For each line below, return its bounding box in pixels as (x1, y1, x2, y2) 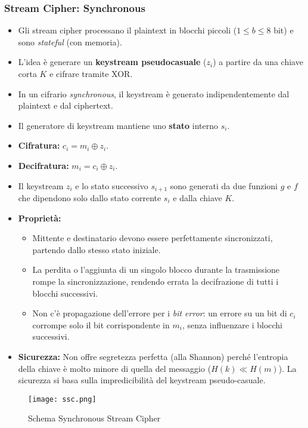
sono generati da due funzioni (170, 179, 278, 192)
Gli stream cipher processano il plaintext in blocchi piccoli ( (18, 24, 237, 36)
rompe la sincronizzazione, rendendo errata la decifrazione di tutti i (32, 275, 279, 287)
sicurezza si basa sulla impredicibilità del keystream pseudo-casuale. (18, 374, 266, 386)
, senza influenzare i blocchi (182, 318, 283, 331)
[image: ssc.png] (28, 395, 97, 404)
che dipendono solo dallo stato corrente (18, 192, 161, 204)
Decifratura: (18, 159, 69, 171)
